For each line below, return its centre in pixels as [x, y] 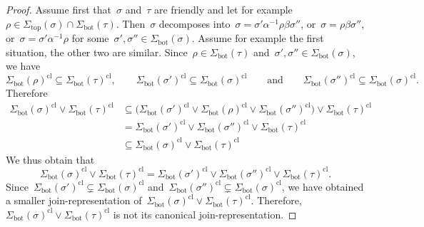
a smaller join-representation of [74, 200]
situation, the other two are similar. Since [97, 52]
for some [90, 38]
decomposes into [195, 23]
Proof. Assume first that [59, 9]
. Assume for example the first [258, 38]
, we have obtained [323, 186]
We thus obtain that [50, 159]
